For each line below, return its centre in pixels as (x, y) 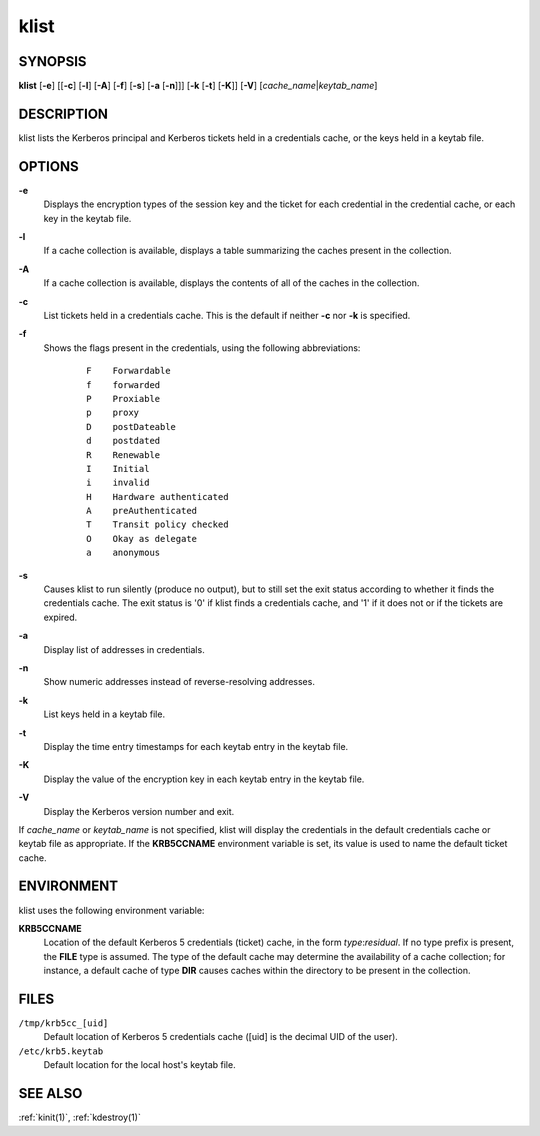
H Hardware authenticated (157, 496)
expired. (60, 617)
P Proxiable (123, 398)
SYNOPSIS (52, 61)
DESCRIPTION (63, 113)
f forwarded (123, 384)
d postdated (123, 441)
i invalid (118, 483)
